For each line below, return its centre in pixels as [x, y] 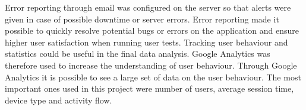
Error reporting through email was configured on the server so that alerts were [148, 7]
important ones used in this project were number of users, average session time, [149, 88]
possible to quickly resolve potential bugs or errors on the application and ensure [152, 30]
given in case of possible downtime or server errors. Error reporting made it [142, 19]
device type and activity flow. [59, 100]
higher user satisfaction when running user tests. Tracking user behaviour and [146, 42]
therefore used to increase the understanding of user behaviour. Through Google [151, 65]
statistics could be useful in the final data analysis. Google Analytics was [138, 54]
